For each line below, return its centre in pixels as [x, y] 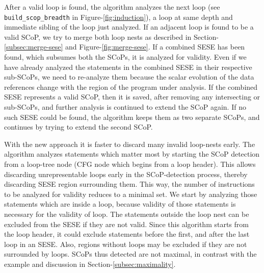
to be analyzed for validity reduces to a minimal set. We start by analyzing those [131, 194]
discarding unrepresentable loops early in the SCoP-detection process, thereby [126, 174]
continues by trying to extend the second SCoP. [78, 127]
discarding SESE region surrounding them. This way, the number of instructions [129, 184]
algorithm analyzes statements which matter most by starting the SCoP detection [132, 154]
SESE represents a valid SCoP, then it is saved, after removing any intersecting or [132, 97]
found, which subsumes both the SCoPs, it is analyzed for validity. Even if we [125, 57]
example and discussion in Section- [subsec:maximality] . [90, 264]
